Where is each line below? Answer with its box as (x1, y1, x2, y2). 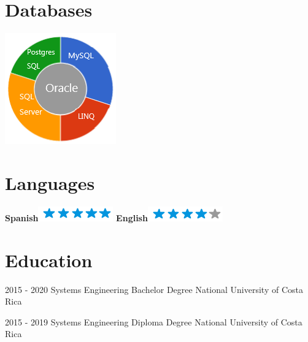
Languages (5, 170, 95, 195)
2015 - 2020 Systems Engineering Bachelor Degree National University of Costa (5, 283, 303, 295)
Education (5, 247, 93, 272)
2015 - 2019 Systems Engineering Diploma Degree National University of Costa (5, 315, 302, 328)
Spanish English (5, 211, 148, 224)
